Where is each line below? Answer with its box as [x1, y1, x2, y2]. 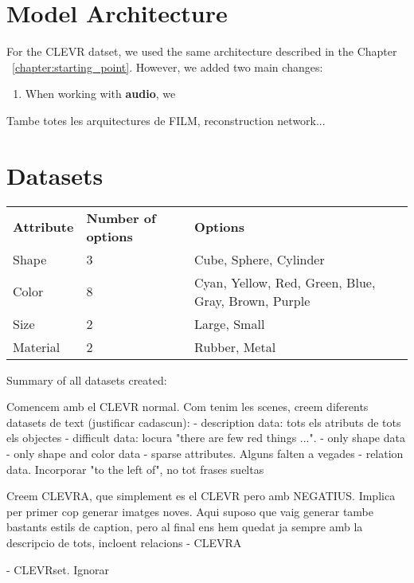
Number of [86, 208, 156, 227]
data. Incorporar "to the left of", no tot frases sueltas [6, 460, 264, 477]
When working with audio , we [25, 85, 176, 102]
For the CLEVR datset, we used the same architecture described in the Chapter [6, 43, 397, 60]
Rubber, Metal [194, 337, 276, 356]
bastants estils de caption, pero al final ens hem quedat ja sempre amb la [6, 518, 363, 535]
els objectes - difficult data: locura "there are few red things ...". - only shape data [6, 429, 405, 446]
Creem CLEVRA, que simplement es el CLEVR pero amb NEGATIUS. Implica [6, 487, 396, 504]
